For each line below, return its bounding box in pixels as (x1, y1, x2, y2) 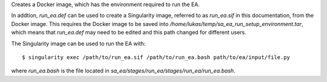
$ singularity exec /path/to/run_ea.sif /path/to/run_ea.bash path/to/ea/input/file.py (22, 54, 291, 60)
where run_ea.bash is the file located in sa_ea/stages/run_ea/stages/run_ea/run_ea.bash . (11, 67, 236, 75)
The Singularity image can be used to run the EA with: (11, 40, 146, 47)
